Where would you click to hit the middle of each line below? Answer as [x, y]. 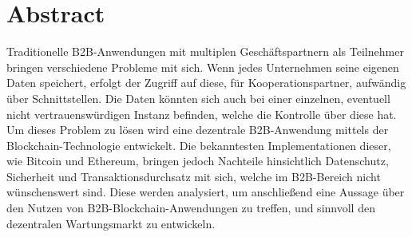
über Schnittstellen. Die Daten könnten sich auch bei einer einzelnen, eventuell [198, 98]
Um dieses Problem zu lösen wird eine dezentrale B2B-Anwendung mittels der [198, 130]
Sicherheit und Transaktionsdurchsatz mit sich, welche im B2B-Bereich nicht [194, 176]
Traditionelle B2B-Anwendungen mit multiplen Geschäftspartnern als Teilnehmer [205, 51]
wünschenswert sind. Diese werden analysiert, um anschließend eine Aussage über [206, 192]
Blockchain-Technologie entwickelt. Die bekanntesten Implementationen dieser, [199, 145]
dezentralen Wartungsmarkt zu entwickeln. [111, 223]
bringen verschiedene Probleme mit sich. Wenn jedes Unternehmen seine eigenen [203, 67]
